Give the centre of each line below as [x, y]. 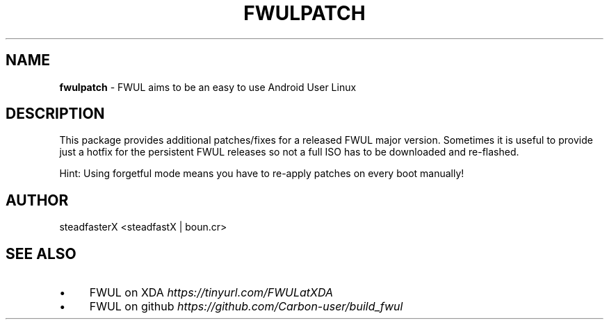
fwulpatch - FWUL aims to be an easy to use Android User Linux [208, 87]
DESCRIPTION [55, 114]
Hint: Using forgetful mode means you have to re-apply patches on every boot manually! [262, 174]
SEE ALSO [41, 253]
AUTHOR [37, 200]
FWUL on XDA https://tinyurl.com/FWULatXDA [211, 293]
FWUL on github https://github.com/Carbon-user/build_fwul [246, 307]
